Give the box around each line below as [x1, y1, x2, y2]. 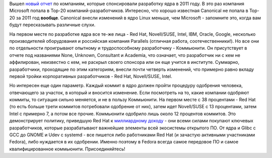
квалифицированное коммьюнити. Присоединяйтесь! [9, 146, 125, 152]
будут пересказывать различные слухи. [9, 22, 96, 28]
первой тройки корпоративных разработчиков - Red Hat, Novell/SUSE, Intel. [9, 73, 172, 79]
